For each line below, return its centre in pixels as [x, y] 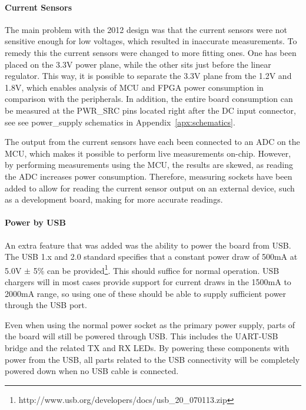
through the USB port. [46, 305]
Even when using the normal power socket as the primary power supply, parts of [150, 324]
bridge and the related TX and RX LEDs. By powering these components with [147, 347]
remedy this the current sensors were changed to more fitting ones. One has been [151, 52]
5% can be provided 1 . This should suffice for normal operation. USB [156, 269]
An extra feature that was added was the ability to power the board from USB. [148, 245]
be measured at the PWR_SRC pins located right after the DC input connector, [150, 110]
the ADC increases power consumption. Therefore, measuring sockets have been [149, 176]
